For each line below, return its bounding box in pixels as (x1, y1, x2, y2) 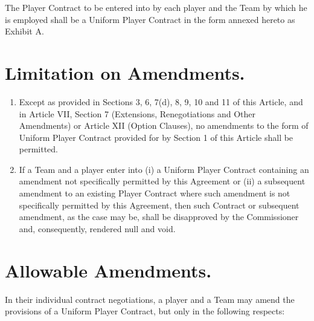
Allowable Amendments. (5, 258, 212, 282)
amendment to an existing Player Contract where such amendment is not (19, 187, 290, 199)
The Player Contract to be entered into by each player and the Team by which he (5, 1, 307, 13)
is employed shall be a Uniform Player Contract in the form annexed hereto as (5, 13, 295, 25)
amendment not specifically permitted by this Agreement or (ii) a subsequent (19, 175, 306, 187)
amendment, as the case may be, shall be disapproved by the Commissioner (19, 210, 299, 223)
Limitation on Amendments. (5, 60, 245, 85)
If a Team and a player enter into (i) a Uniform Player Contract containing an (19, 163, 309, 175)
